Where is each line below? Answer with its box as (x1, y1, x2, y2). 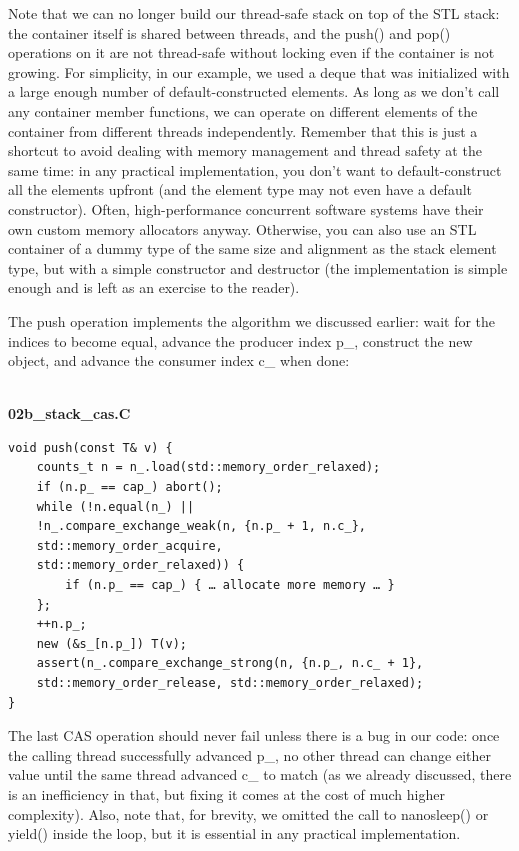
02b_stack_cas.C (8, 403, 131, 424)
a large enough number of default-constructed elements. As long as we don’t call (8, 81, 500, 102)
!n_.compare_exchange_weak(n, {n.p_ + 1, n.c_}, (36, 519, 366, 534)
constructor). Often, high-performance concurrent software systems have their (8, 198, 484, 219)
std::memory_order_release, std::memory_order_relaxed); (36, 676, 424, 690)
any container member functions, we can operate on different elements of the (8, 100, 478, 121)
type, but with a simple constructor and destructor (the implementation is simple (8, 257, 508, 278)
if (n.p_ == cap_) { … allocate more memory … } (65, 578, 395, 593)
